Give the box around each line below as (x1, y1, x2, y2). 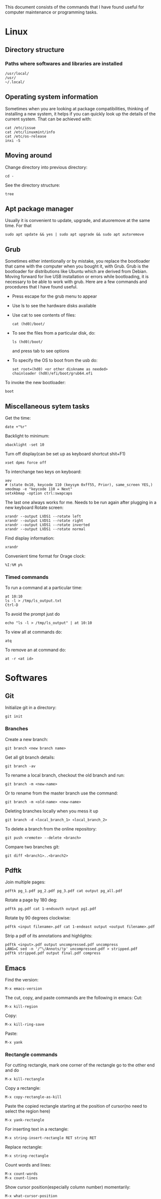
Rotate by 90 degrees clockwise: (5, 915, 71, 921)
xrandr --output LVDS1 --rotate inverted (5, 522, 90, 527)
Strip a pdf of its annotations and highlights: (5, 933, 93, 939)
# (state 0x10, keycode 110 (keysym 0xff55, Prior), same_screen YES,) (5, 482, 153, 487)
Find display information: (5, 535, 55, 541)
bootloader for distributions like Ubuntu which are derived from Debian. (5, 269, 148, 274)
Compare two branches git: (5, 844, 60, 849)
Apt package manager (5, 204, 74, 213)
